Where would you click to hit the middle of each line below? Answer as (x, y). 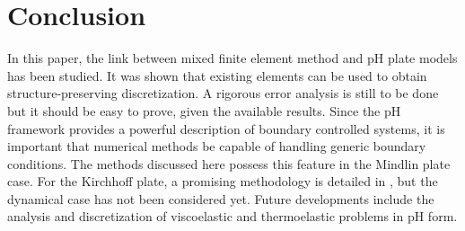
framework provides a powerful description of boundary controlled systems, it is (226, 128)
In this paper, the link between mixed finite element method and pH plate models (232, 58)
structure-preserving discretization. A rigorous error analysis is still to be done (223, 93)
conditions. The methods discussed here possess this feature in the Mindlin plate (229, 163)
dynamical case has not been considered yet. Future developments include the (221, 198)
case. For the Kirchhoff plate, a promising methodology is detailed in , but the (223, 181)
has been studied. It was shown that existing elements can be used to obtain (217, 75)
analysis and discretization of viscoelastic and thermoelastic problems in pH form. (232, 216)
